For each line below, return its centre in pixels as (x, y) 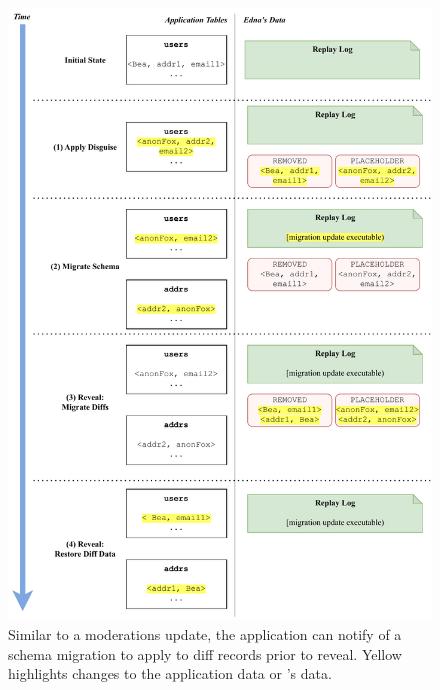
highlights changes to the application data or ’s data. (170, 673)
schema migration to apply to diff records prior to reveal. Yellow (205, 653)
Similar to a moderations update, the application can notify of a (205, 633)
